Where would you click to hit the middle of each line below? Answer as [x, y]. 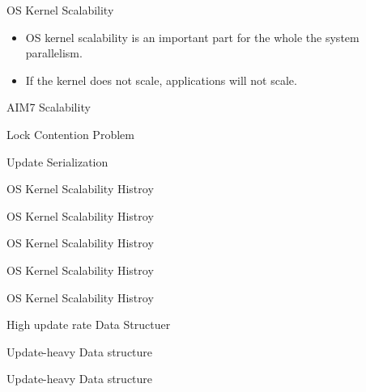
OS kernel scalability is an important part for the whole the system [192, 37]
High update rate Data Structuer [89, 325]
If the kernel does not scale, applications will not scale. [161, 80]
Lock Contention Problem [70, 134]
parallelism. [54, 53]
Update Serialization [57, 161]
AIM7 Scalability [49, 107]
